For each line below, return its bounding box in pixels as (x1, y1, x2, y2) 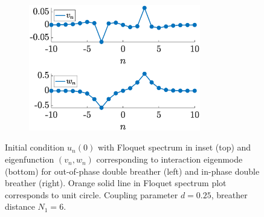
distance (5, 200, 35, 213)
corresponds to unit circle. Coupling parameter (5, 188, 178, 201)
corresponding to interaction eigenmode (96, 153, 243, 166)
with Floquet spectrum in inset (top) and (97, 141, 251, 154)
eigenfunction (5, 153, 54, 166)
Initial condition (5, 141, 65, 154)
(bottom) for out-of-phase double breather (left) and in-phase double (5, 164, 260, 177)
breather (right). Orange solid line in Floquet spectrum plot (5, 177, 227, 189)
